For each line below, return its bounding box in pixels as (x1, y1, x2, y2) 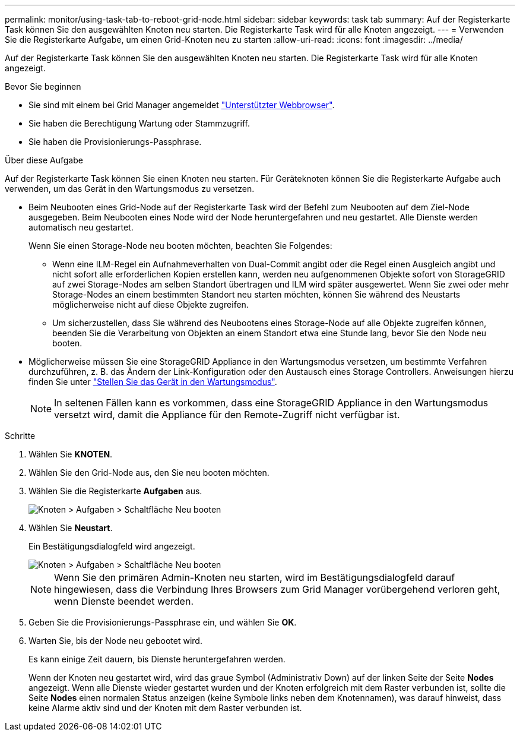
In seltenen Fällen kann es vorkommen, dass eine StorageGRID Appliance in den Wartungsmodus (54, 397, 489, 409)
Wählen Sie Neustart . (28, 523, 113, 533)
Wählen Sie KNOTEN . (28, 449, 113, 459)
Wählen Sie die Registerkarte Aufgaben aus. (28, 486, 202, 496)
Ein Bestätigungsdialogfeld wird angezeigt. (28, 541, 195, 551)
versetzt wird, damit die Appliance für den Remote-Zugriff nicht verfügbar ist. (54, 409, 400, 421)
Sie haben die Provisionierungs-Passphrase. (28, 137, 202, 147)
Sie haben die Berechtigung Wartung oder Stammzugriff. (28, 118, 250, 128)
